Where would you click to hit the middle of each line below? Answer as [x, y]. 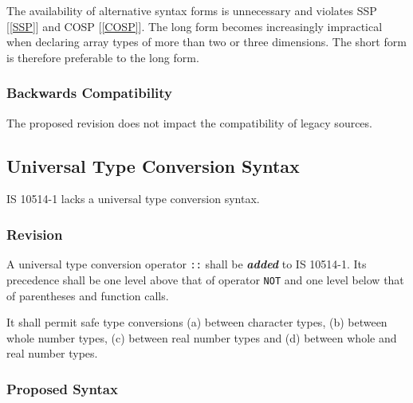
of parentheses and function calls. [88, 295]
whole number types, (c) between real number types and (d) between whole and [202, 337]
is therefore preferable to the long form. [103, 57]
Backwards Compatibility [90, 93]
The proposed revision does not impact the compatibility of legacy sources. [189, 122]
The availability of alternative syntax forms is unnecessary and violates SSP [192, 10]
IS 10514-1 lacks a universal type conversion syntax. [133, 199]
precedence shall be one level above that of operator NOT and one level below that [205, 279]
